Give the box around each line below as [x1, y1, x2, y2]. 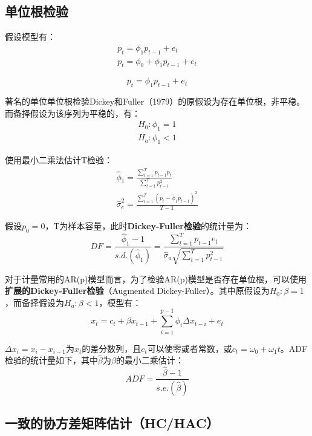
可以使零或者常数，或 [147, 342, 232, 354]
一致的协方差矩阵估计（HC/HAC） [5, 414, 219, 432]
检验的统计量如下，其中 [5, 354, 98, 366]
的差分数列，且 [82, 342, 141, 354]
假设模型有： [5, 30, 56, 43]
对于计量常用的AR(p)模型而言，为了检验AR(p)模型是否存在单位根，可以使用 [5, 272, 307, 285]
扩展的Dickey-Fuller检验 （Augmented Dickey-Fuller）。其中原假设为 [5, 284, 270, 297]
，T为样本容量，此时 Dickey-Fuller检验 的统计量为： [45, 220, 252, 232]
